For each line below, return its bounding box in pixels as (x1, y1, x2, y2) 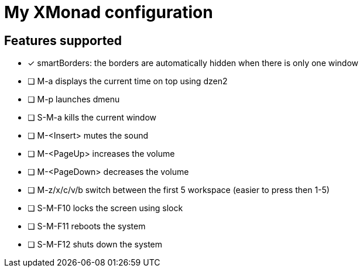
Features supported (4, 33, 122, 48)
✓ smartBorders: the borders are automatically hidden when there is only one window (28, 58, 359, 68)
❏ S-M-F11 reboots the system (28, 221, 146, 232)
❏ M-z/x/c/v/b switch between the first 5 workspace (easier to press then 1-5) (28, 185, 330, 195)
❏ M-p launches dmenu (28, 94, 120, 105)
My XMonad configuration (4, 2, 213, 22)
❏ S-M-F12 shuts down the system (28, 239, 163, 250)
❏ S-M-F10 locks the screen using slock (28, 203, 183, 214)
